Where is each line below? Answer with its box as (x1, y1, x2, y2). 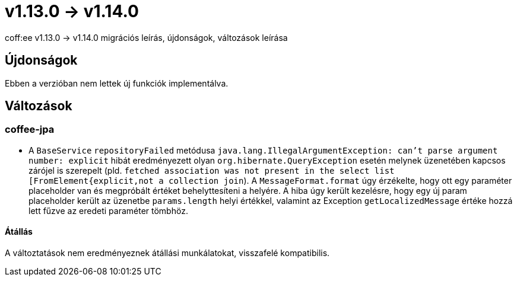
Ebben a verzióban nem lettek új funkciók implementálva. (5, 78, 229, 88)
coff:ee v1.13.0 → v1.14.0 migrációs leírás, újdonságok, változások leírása (5, 32, 288, 43)
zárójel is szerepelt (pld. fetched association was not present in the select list (28, 165, 395, 175)
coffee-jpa (5, 123, 55, 136)
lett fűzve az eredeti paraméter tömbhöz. (28, 205, 188, 216)
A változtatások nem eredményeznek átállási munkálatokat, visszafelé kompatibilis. (5, 248, 330, 258)
